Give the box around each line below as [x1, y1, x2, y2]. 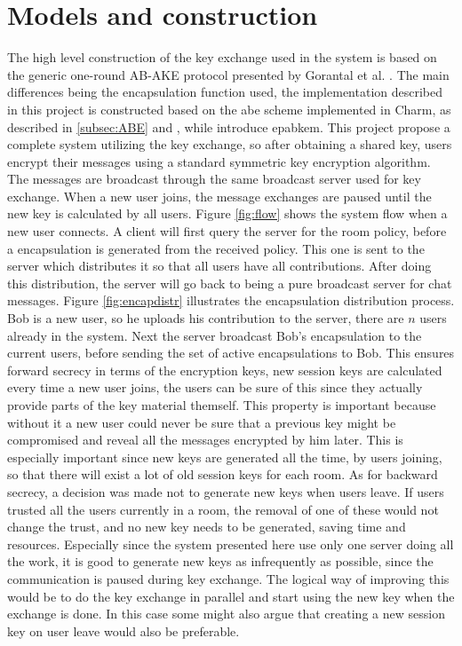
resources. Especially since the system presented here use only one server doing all [7, 534, 454, 553]
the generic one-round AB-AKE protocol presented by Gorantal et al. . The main [7, 65, 450, 83]
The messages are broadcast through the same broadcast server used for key [7, 169, 421, 188]
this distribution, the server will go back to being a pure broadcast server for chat [7, 273, 452, 292]
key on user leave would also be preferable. [7, 621, 240, 640]
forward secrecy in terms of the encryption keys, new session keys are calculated [7, 360, 442, 379]
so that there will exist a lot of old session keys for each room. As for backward [7, 465, 438, 484]
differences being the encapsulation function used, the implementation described [7, 83, 443, 101]
